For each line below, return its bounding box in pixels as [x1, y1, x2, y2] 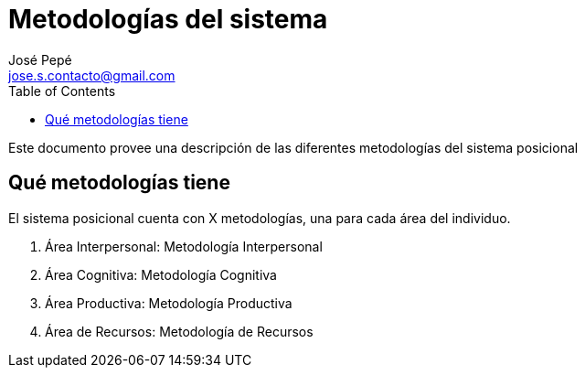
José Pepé [8, 51, 72, 68]
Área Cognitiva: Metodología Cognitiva [45, 266, 277, 283]
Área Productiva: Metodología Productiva [45, 295, 292, 311]
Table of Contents [8, 82, 116, 99]
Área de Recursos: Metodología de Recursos [45, 323, 314, 339]
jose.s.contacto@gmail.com [8, 67, 175, 83]
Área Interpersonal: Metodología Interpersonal [45, 238, 323, 254]
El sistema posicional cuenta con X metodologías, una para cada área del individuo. [8, 209, 511, 226]
